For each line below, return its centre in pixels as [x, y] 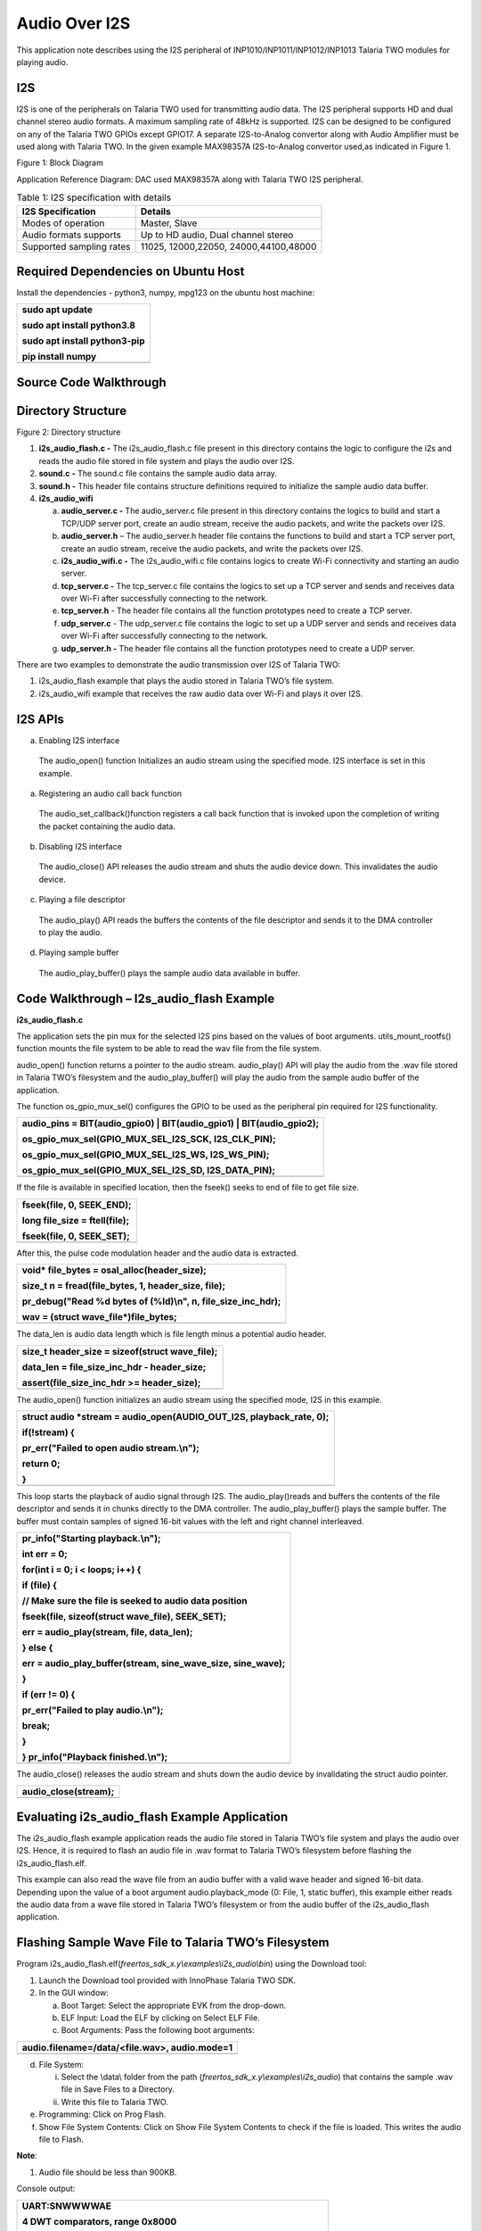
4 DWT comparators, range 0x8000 [99, 2221]
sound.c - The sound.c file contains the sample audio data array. [158, 474]
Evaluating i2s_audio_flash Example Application [152, 1816]
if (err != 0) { [49, 1695]
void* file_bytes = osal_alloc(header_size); [114, 1270]
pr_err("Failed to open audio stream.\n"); [110, 1448]
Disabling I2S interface [80, 847]
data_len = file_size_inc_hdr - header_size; [114, 1367]
